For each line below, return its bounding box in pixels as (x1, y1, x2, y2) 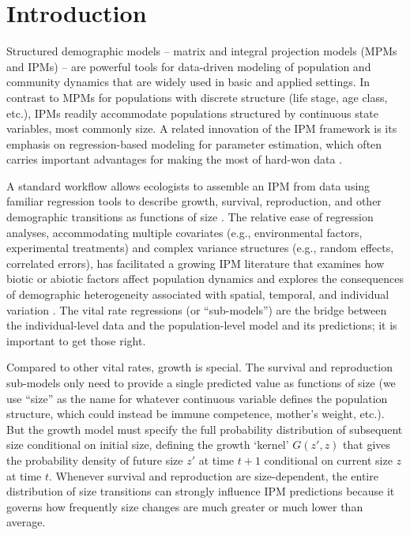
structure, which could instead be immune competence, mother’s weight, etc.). (6, 405, 385, 422)
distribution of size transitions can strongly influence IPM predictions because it (6, 483, 395, 499)
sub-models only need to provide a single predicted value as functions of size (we (6, 375, 396, 390)
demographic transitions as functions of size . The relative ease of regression (6, 209, 374, 225)
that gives (343, 436, 391, 453)
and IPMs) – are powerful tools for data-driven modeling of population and (6, 58, 371, 74)
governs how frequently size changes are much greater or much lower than (6, 498, 363, 514)
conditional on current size (264, 451, 393, 468)
